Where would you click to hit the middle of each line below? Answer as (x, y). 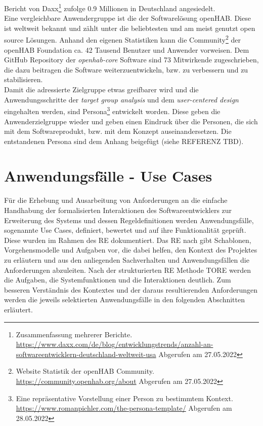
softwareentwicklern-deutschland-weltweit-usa (86, 354)
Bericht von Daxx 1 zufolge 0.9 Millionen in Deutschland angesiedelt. (110, 7)
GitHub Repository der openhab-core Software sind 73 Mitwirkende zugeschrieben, (131, 60)
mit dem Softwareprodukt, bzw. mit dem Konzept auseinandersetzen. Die (118, 131)
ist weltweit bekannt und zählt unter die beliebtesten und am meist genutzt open (130, 28)
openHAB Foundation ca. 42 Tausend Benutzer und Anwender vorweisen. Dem (127, 49)
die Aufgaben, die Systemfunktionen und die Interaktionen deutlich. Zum (118, 280)
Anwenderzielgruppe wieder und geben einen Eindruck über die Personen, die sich (131, 121)
